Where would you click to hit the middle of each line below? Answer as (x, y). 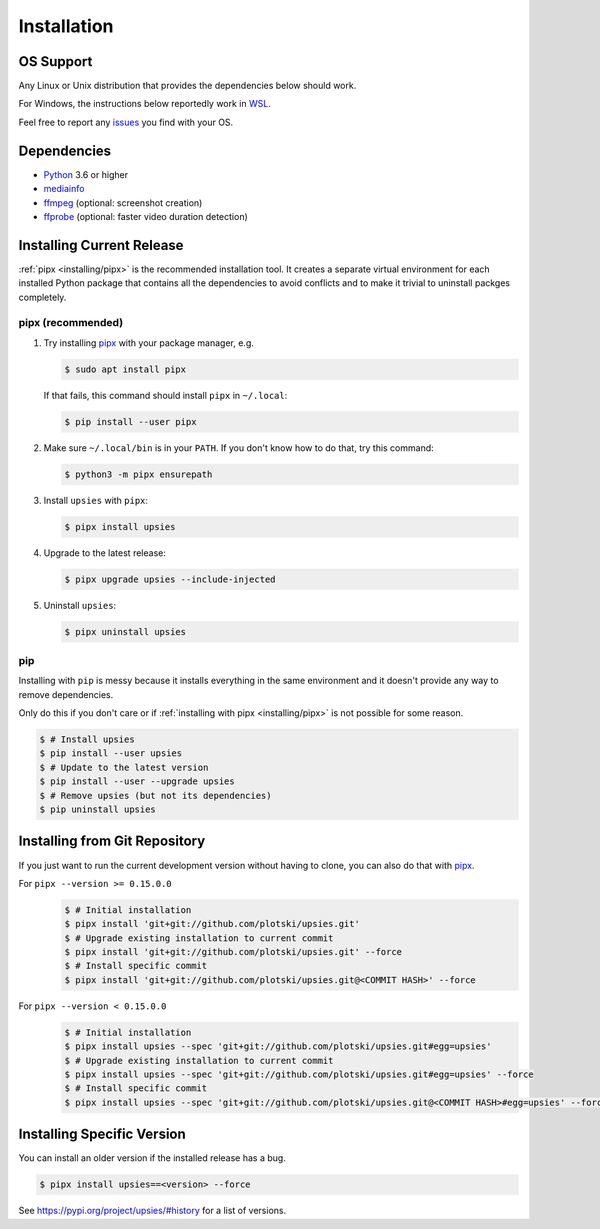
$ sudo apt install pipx (125, 369)
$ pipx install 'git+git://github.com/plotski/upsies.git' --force (233, 952)
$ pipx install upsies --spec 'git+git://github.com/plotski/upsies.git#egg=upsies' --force (299, 1074)
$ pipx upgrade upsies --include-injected (170, 579)
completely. (42, 297)
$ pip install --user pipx (130, 421)
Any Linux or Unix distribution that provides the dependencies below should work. (187, 86)
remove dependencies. (66, 694)
